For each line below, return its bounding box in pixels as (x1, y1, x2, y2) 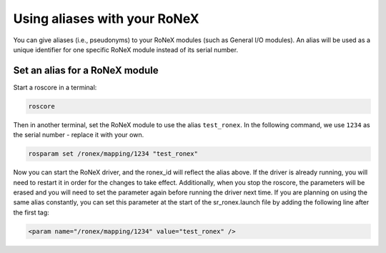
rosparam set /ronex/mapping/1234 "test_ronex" (28, 150, 198, 158)
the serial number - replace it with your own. (13, 131, 144, 139)
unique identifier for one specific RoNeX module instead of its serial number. (13, 45, 239, 54)
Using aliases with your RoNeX (13, 11, 199, 26)
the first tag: (13, 208, 49, 217)
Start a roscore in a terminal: (13, 83, 97, 91)
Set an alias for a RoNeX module (13, 64, 159, 76)
